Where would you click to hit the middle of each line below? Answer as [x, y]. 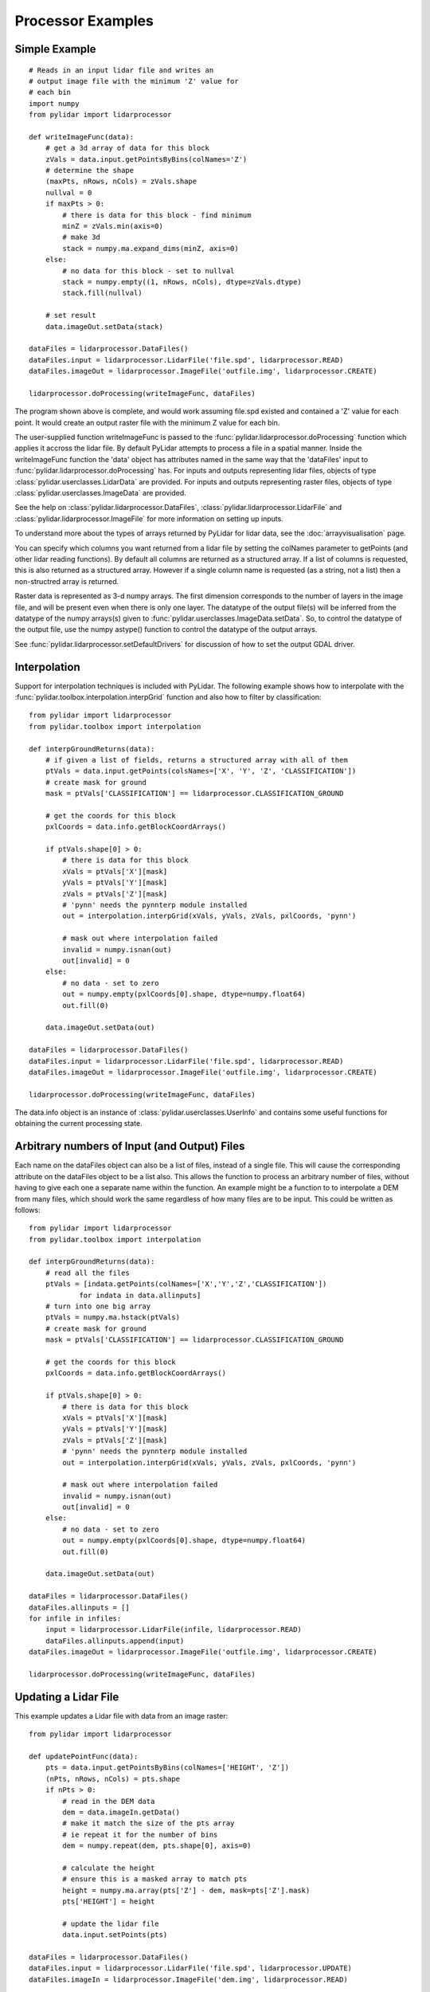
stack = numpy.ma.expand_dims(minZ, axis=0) [150, 248]
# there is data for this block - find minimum [157, 215]
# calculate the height [109, 1868]
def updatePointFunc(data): [84, 1757]
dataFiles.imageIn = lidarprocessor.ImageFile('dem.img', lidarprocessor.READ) [188, 1979]
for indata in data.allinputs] [140, 1295]
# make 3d [82, 237]
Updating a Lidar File [67, 1697]
